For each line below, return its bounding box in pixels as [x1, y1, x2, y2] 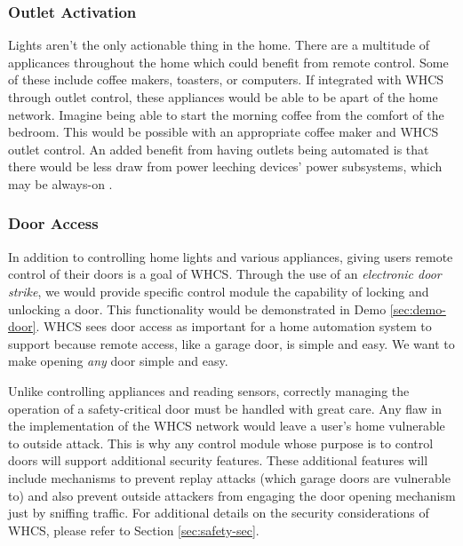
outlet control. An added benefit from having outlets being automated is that [8, 139, 429, 158]
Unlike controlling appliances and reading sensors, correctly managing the [8, 381, 410, 400]
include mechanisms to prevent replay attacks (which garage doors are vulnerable [8, 468, 451, 487]
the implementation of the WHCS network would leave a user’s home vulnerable [8, 416, 445, 435]
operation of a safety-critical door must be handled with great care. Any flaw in [8, 399, 443, 417]
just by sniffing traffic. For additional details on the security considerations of [8, 503, 429, 522]
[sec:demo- [389, 299, 446, 318]
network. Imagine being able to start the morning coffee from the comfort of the [8, 105, 444, 123]
